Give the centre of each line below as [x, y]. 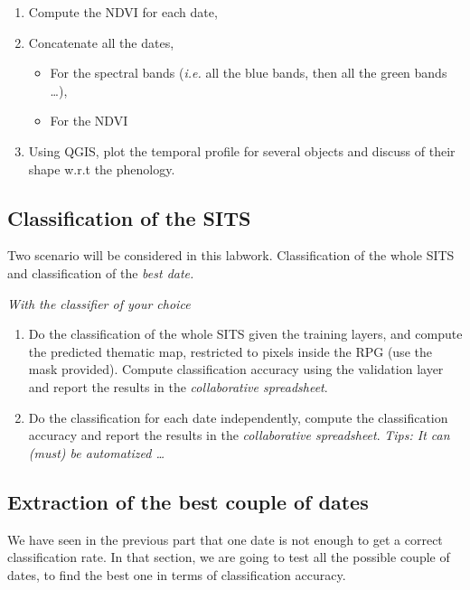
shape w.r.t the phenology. [102, 169]
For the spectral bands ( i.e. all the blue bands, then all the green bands [249, 73]
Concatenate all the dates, [101, 42]
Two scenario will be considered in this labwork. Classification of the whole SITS [231, 255]
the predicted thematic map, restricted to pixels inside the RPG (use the [230, 351]
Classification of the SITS [129, 217]
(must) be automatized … [97, 452]
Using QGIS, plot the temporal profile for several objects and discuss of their [242, 150]
